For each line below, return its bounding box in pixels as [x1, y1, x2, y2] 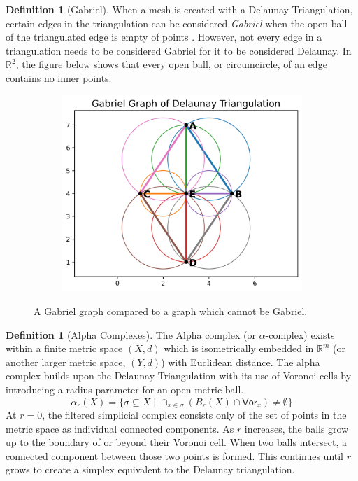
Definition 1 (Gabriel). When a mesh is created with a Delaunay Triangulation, [6, 2, 353, 16]
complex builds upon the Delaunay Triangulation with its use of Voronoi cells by [6, 368, 352, 383]
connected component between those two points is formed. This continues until [6, 448, 343, 463]
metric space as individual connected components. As [6, 421, 234, 435]
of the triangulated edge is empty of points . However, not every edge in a [6, 29, 322, 44]
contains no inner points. [6, 70, 112, 85]
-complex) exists [265, 327, 335, 342]
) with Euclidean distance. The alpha [161, 354, 320, 369]
